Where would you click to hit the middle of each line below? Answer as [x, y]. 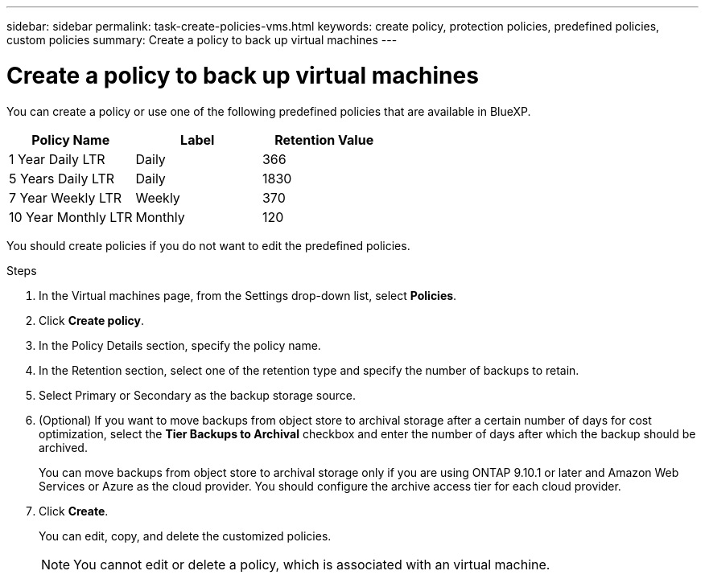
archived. [63, 447]
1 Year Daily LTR [57, 159]
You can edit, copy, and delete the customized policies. [185, 536]
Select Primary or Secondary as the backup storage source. [198, 395]
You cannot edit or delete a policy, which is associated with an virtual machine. [312, 564]
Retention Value [324, 140]
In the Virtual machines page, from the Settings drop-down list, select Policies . [248, 295]
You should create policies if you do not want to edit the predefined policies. [208, 245]
